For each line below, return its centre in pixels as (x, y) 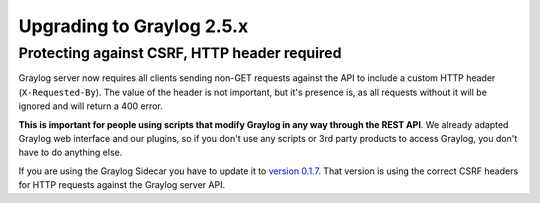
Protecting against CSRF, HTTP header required (180, 53)
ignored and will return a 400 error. (91, 106)
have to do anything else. (70, 152)
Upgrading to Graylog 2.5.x (133, 26)
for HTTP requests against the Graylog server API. (121, 185)
